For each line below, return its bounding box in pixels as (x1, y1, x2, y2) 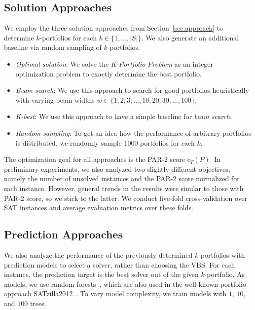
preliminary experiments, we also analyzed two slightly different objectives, (4, 163, 230, 174)
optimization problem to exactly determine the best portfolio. (15, 68, 202, 78)
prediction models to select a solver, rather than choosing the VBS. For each (4, 259, 235, 270)
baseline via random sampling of (4, 42, 102, 52)
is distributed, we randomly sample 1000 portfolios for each (15, 137, 195, 148)
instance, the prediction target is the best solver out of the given (4, 269, 199, 279)
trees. (30, 298, 46, 308)
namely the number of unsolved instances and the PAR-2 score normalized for (4, 173, 240, 184)
